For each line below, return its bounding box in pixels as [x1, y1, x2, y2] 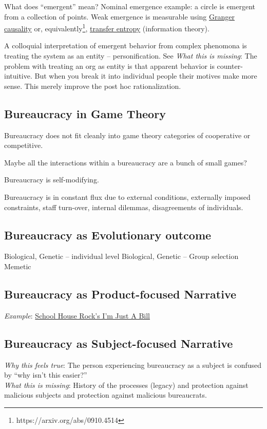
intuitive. [4, 70, 32, 81]
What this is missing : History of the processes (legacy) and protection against [4, 379, 249, 390]
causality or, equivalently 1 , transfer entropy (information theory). [4, 22, 209, 33]
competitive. [4, 140, 43, 151]
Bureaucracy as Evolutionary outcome [4, 227, 212, 243]
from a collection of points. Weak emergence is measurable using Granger [4, 11, 235, 22]
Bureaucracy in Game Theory [4, 105, 166, 121]
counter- [217, 60, 243, 71]
